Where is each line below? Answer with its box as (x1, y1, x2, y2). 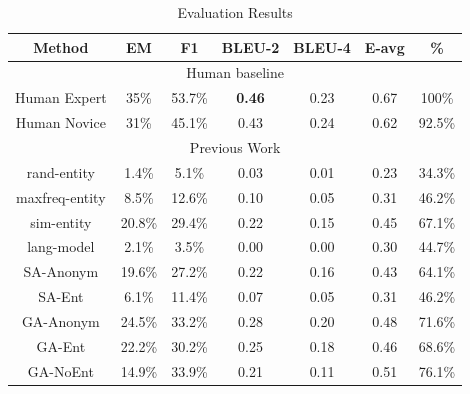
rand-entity (26, 161, 95, 182)
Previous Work (189, 136, 281, 157)
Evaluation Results (177, 2, 293, 22)
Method (33, 36, 89, 57)
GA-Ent (36, 335, 86, 356)
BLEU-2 (221, 36, 280, 57)
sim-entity (30, 211, 92, 232)
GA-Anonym (21, 310, 100, 331)
